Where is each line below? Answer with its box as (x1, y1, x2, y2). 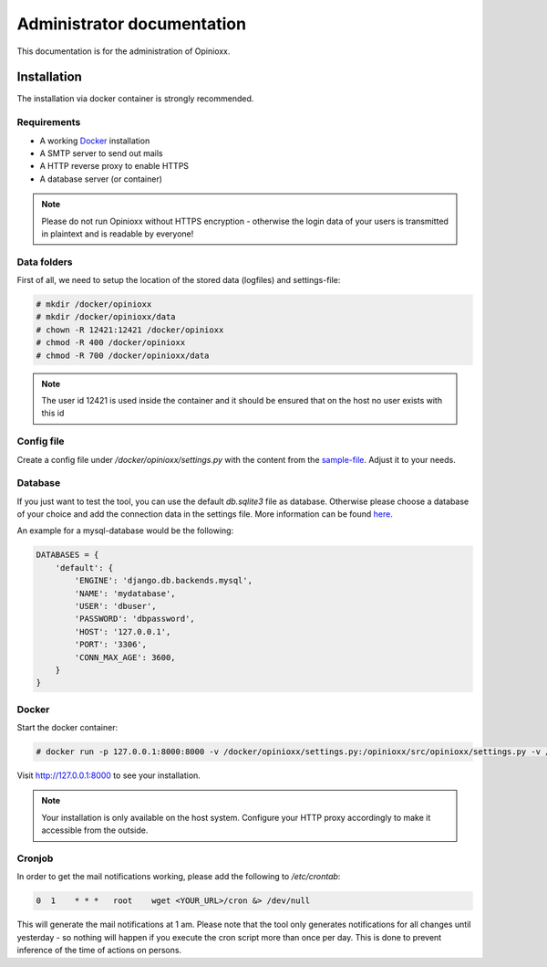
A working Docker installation (39, 135, 150, 146)
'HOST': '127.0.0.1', (74, 626, 171, 636)
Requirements (16, 116, 81, 129)
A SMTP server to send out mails (39, 147, 163, 159)
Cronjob (16, 852, 54, 865)
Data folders (16, 256, 73, 268)
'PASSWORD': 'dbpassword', (74, 614, 195, 625)
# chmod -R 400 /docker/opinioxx (36, 338, 186, 348)
